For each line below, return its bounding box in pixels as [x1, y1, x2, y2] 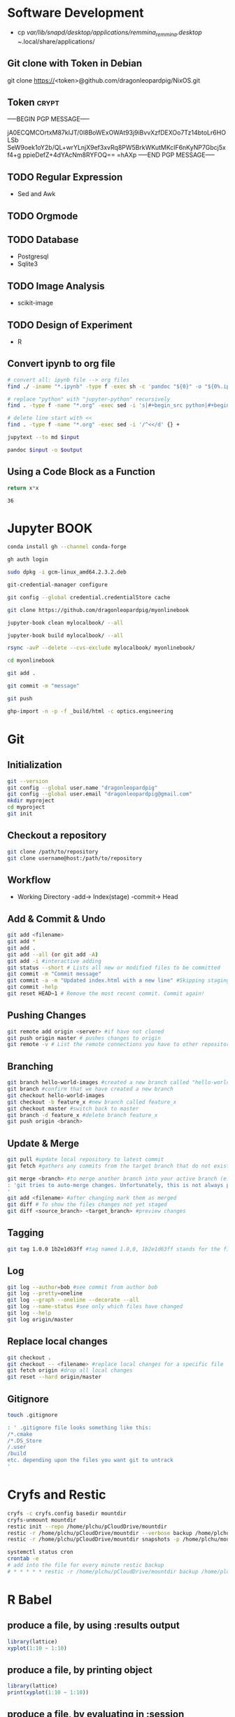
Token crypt [7, 96, 59, 108]
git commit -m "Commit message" [7, 971, 101, 978]
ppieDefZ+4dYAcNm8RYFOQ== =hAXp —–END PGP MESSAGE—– [22, 151, 215, 159]
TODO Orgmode [7, 210, 78, 222]
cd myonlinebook [7, 657, 55, 665]
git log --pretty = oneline [7, 1290, 83, 1297]
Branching [7, 1060, 54, 1072]
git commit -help [7, 984, 58, 991]
